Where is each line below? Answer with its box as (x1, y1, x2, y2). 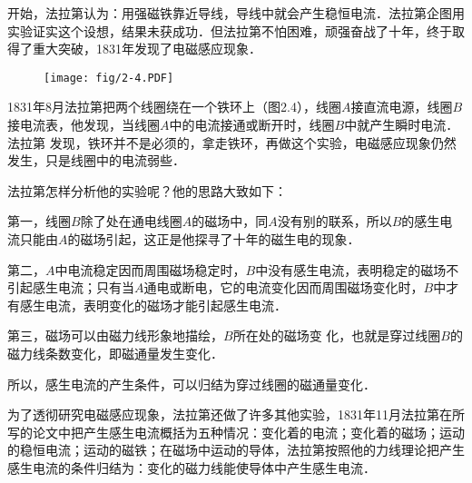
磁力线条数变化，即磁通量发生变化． (7, 343, 223, 362)
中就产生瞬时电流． (344, 115, 459, 134)
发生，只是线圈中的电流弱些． (7, 151, 185, 170)
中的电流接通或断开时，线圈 (169, 115, 335, 134)
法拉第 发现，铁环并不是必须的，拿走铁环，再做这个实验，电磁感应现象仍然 (7, 133, 457, 152)
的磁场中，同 (192, 212, 269, 231)
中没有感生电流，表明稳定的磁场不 (255, 260, 459, 279)
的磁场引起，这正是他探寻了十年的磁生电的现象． (67, 230, 360, 248)
